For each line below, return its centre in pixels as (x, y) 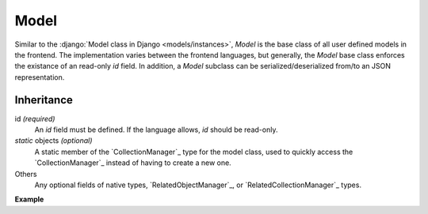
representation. (40, 77)
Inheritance (44, 100)
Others (26, 174)
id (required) (35, 118)
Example (29, 199)
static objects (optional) (53, 141)
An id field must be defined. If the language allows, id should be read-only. (156, 130)
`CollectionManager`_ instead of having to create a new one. (133, 163)
